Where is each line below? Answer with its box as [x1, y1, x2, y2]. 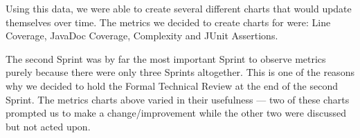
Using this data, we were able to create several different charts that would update [6, 1, 352, 15]
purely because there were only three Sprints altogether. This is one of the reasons [6, 65, 354, 79]
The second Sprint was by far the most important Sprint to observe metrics [6, 51, 326, 66]
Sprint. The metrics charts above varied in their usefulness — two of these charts [6, 92, 350, 106]
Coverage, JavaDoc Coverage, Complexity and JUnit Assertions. [6, 28, 278, 43]
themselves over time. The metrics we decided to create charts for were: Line [6, 14, 331, 29]
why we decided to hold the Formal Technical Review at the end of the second [6, 78, 338, 92]
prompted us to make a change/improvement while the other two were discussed [6, 106, 346, 120]
